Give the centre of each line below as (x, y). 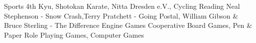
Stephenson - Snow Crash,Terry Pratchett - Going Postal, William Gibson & (121, 15)
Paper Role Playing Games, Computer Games (74, 34)
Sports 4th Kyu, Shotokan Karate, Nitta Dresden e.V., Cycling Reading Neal (122, 6)
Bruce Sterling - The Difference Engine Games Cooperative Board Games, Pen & (128, 25)
